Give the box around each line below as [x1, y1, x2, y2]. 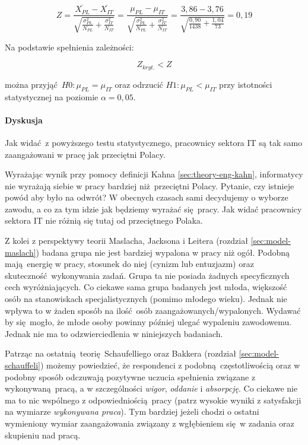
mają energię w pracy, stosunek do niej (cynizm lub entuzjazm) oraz [5, 258, 254, 270]
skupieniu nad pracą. [5, 428, 81, 441]
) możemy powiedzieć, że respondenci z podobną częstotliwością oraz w [40, 359, 300, 371]
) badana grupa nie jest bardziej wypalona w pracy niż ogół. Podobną [36, 246, 290, 258]
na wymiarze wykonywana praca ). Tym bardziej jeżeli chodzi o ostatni [5, 405, 259, 418]
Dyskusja [5, 113, 43, 126]
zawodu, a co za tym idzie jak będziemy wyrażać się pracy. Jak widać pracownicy [5, 202, 302, 215]
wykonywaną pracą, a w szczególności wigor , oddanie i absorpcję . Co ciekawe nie [5, 382, 298, 395]
